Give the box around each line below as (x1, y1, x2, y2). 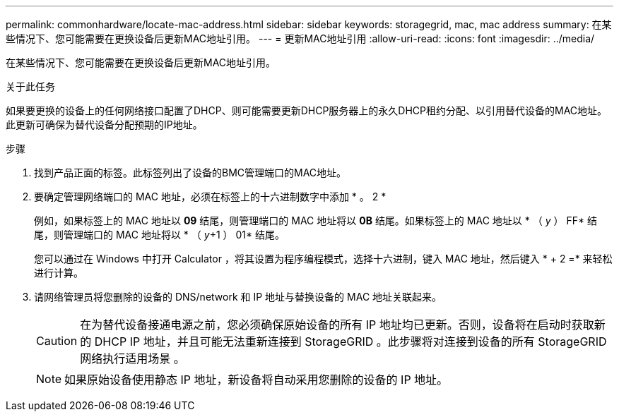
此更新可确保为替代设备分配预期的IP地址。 (6, 119, 203, 131)
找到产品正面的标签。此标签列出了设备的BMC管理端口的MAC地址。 (34, 167, 347, 179)
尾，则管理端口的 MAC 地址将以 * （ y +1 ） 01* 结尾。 (34, 229, 285, 241)
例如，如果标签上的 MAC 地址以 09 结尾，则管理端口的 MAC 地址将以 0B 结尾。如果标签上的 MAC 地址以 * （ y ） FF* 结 (34, 214, 597, 226)
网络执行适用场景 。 (80, 351, 185, 365)
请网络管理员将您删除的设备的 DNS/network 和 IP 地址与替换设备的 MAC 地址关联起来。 (34, 291, 442, 303)
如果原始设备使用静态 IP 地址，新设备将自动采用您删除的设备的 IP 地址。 (64, 373, 449, 387)
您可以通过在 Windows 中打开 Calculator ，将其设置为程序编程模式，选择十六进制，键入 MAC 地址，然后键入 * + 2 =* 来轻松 (34, 253, 613, 265)
